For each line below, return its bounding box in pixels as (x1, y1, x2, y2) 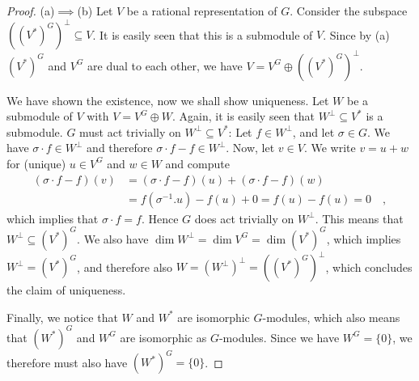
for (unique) (6, 155, 66, 171)
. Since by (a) (323, 26, 390, 43)
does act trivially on (194, 210, 294, 226)
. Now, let (226, 139, 275, 156)
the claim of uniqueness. (6, 282, 126, 298)
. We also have (77, 230, 149, 247)
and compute (165, 155, 230, 171)
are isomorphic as (120, 328, 207, 345)
